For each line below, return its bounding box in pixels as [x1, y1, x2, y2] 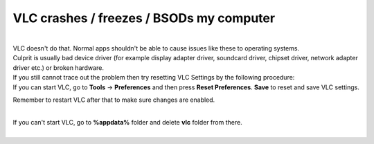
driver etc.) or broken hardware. [12, 63, 104, 72]
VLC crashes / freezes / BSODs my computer [12, 10, 276, 26]
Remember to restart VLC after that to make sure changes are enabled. [12, 96, 215, 104]
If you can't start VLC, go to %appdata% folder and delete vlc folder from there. [12, 118, 242, 126]
